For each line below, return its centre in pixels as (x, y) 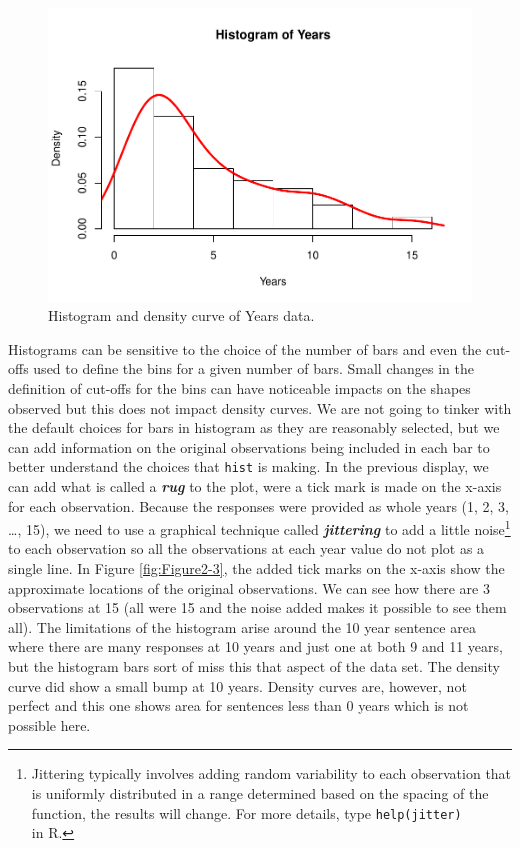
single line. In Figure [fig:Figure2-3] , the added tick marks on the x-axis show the (256, 567)
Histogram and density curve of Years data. (181, 315)
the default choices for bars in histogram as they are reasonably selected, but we (254, 427)
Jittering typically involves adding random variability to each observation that (271, 773)
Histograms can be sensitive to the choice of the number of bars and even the (245, 348)
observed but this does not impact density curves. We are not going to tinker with (260, 407)
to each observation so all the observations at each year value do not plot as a (246, 548)
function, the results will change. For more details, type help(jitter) (246, 812)
